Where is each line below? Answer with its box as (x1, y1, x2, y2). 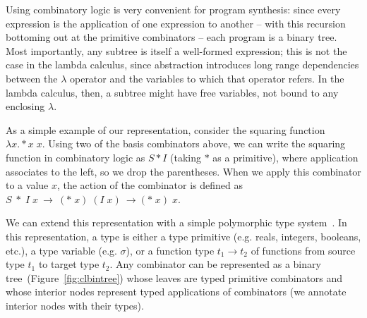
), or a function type (126, 243, 215, 257)
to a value (6, 178, 49, 192)
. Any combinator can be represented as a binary (109, 257, 321, 271)
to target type (38, 257, 100, 271)
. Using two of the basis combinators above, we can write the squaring (42, 136, 346, 151)
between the (6, 71, 58, 85)
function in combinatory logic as (6, 149, 145, 164)
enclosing (6, 99, 45, 114)
